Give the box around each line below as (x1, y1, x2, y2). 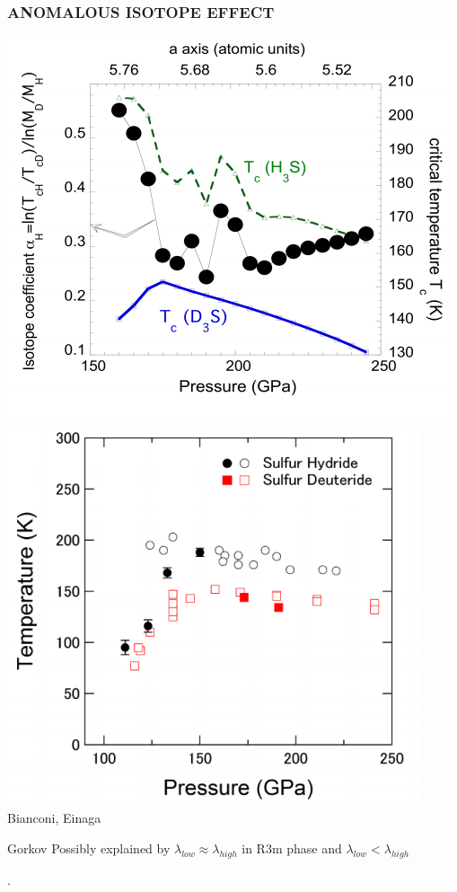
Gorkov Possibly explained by (7, 839, 171, 857)
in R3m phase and (242, 839, 342, 857)
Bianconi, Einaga (7, 808, 101, 827)
